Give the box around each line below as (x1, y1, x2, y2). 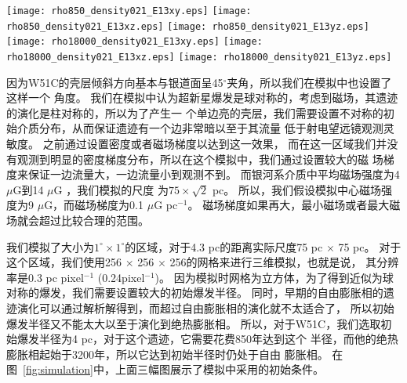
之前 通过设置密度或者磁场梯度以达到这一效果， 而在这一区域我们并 (42, 135, 387, 151)
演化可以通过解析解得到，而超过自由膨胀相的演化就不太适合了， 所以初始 (16, 299, 394, 316)
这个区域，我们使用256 (6, 254, 122, 270)
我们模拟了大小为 (6, 238, 94, 255)
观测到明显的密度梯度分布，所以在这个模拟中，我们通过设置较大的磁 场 (16, 150, 383, 167)
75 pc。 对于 (338, 238, 402, 255)
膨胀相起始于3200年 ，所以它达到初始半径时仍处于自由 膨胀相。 (6, 345, 329, 362)
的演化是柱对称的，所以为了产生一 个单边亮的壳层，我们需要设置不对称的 (6, 104, 383, 121)
